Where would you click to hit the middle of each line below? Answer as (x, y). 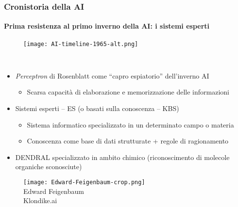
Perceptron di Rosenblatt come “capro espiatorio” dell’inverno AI (112, 75)
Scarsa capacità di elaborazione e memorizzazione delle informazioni (128, 92)
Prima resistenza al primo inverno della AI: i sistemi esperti (107, 26)
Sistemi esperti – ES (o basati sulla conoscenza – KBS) (97, 108)
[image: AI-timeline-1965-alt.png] (81, 44)
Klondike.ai (40, 200)
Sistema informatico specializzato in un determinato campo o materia (130, 124)
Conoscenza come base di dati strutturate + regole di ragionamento (128, 141)
